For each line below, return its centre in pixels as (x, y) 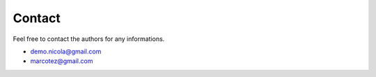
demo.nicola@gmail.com (66, 51)
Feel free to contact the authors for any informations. (89, 39)
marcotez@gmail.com (62, 61)
